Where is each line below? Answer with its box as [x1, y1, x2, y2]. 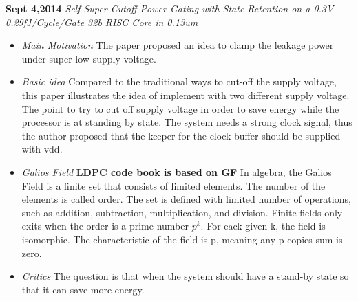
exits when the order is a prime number [21, 219, 189, 233]
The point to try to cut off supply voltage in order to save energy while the [21, 101, 339, 115]
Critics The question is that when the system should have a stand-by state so [21, 269, 349, 283]
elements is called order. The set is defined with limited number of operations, [21, 192, 351, 206]
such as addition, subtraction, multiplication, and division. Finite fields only [21, 205, 343, 219]
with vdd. [21, 142, 63, 156]
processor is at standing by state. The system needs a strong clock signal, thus [21, 115, 352, 129]
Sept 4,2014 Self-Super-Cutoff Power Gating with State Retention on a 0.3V [6, 1, 334, 15]
